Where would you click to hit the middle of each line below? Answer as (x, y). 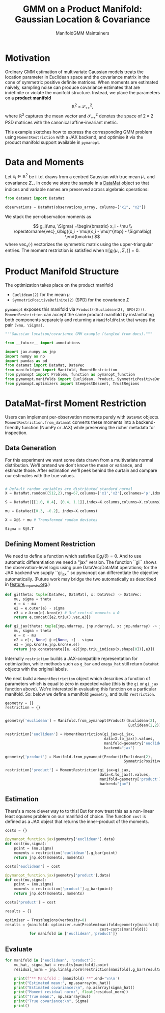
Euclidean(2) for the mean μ (41, 295)
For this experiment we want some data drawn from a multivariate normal (79, 460)
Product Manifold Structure (62, 272)
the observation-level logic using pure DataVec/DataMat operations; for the (81, 568)
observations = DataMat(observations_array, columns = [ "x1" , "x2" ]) (76, 207)
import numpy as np (25, 356)
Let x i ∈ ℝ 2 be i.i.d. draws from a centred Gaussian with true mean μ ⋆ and (80, 177)
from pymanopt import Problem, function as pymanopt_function (70, 375)
